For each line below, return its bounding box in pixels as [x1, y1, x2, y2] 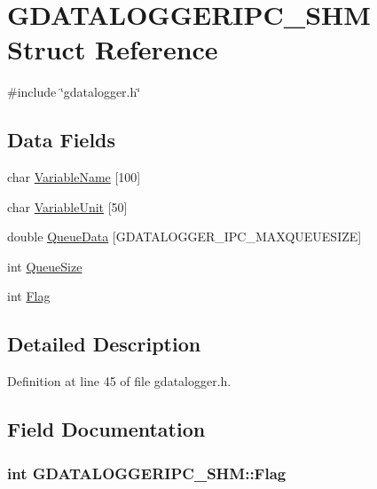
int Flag [7, 287, 51, 305]
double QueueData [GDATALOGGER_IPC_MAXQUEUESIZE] [7, 227, 362, 246]
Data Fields [7, 126, 116, 154]
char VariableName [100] [7, 168, 141, 186]
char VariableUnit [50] [7, 197, 128, 216]
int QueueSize [7, 256, 82, 275]
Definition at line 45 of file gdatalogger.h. [7, 372, 232, 390]
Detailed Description [7, 330, 201, 358]
